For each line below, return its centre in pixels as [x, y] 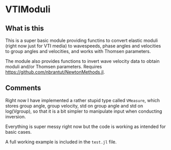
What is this [25, 28]
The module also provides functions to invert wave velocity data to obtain [82, 61]
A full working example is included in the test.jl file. [61, 142]
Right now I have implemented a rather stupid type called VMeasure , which [82, 100]
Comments [23, 88]
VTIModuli [28, 9]
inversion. [16, 116]
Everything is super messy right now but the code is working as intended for [86, 127]
